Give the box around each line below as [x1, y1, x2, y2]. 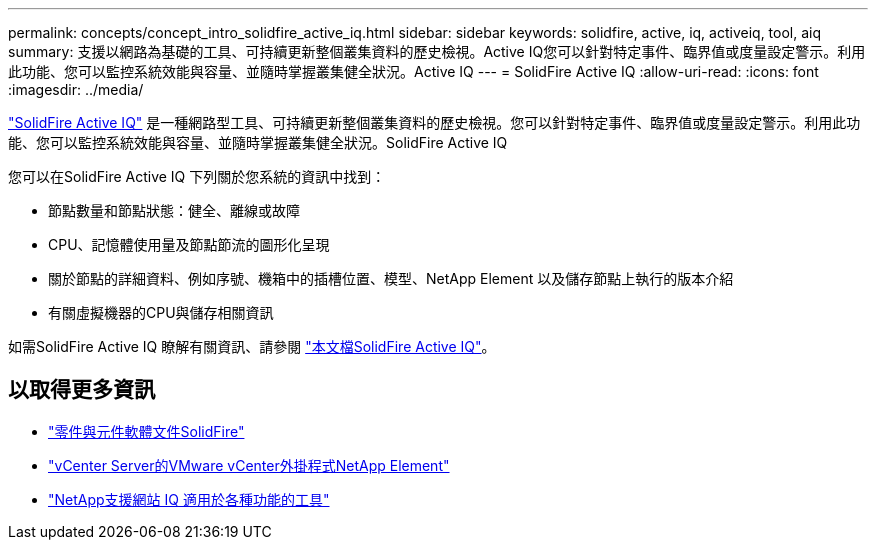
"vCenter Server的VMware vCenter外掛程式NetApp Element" [48, 456, 450, 474]
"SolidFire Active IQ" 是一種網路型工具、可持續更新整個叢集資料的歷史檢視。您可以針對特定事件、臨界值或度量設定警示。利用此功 [8, 114, 861, 131]
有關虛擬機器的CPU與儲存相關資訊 [48, 304, 274, 321]
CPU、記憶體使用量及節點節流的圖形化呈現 [48, 236, 330, 253]
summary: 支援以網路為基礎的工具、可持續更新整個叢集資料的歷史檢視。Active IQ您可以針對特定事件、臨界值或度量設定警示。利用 [8, 43, 866, 60]
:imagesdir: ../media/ [8, 81, 144, 98]
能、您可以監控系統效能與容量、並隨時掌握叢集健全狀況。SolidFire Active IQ [8, 134, 508, 151]
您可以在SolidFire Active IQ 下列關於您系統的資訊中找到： [8, 168, 386, 185]
